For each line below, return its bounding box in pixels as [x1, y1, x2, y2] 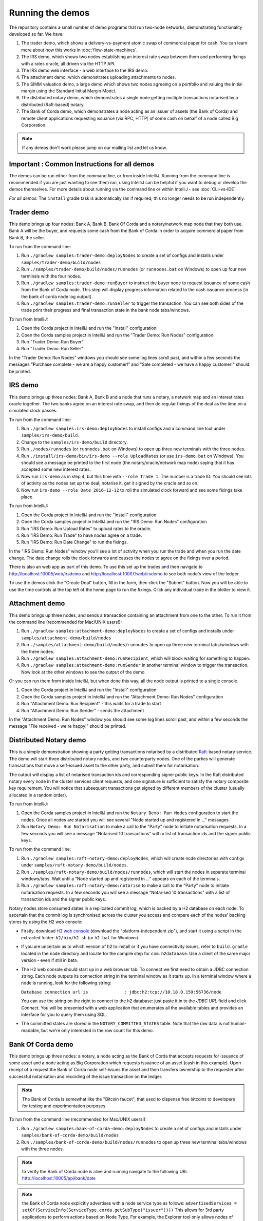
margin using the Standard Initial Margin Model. [21, 88, 116, 94]
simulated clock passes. [9, 408, 58, 414]
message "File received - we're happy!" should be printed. [9, 723, 127, 729]
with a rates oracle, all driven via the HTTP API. [21, 61, 116, 66]
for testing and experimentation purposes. [22, 1103, 107, 1109]
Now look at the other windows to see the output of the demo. [21, 669, 146, 675]
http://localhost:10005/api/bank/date [22, 1175, 96, 1181]
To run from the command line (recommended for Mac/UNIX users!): [9, 1116, 147, 1122]
